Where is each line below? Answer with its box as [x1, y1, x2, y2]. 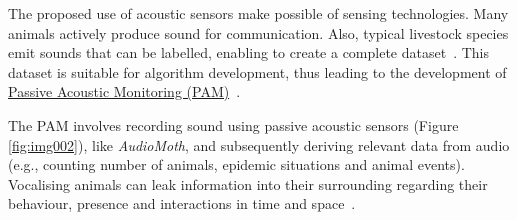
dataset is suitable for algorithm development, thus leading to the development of [8, 61, 507, 82]
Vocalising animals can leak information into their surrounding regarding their [8, 173, 488, 194]
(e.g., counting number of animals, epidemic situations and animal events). [8, 154, 465, 175]
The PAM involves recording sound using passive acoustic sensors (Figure [8, 114, 459, 135]
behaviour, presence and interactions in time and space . [8, 193, 356, 214]
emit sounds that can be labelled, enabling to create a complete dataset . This [8, 42, 489, 63]
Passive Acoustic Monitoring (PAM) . [8, 81, 241, 102]
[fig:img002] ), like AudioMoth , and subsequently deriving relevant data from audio [8, 134, 510, 155]
